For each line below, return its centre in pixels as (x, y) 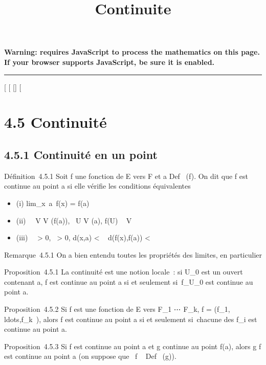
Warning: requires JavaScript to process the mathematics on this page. (132, 52)
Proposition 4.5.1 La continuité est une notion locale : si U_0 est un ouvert (124, 272)
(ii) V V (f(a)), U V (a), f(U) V (74, 220)
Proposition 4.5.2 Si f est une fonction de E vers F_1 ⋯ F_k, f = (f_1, (117, 309)
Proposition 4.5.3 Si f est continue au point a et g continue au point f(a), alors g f (133, 346)
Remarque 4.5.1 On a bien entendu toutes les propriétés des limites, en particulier (133, 254)
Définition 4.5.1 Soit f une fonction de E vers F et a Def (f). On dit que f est (126, 176)
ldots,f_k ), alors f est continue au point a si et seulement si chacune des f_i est (131, 319)
